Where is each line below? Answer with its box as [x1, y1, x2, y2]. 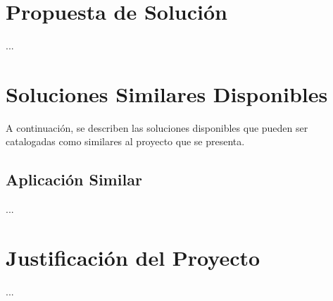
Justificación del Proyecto [6, 243, 260, 272]
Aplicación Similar [6, 168, 142, 190]
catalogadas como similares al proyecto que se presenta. [6, 134, 245, 149]
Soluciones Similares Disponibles [6, 79, 328, 108]
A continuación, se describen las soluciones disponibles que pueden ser [6, 120, 308, 135]
